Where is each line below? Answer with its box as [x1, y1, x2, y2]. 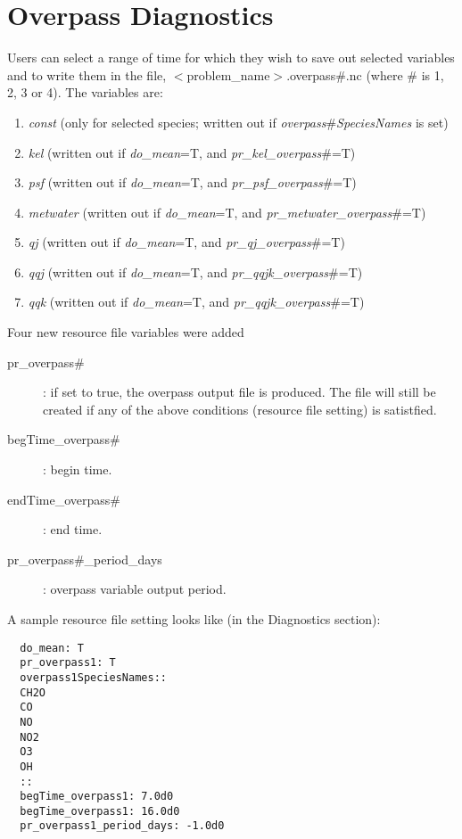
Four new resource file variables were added [7, 323, 244, 341]
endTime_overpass [7, 489, 111, 508]
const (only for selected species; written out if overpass [28, 112, 326, 131]
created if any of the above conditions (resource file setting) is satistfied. [43, 399, 437, 418]
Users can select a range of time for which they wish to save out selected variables [7, 48, 455, 67]
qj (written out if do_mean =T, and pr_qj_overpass [28, 233, 311, 251]
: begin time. [43, 460, 112, 479]
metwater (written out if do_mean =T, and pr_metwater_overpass [28, 202, 392, 221]
